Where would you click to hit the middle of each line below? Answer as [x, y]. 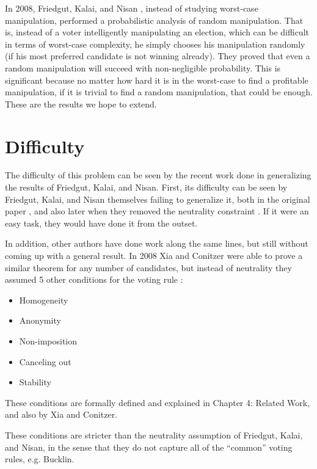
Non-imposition [48, 341]
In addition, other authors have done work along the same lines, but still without [157, 243]
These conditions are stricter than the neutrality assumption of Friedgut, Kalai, [154, 434]
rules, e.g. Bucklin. [40, 459]
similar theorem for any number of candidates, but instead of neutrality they [148, 267]
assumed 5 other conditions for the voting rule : [94, 279]
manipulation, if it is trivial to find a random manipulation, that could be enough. [159, 92]
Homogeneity [44, 300]
